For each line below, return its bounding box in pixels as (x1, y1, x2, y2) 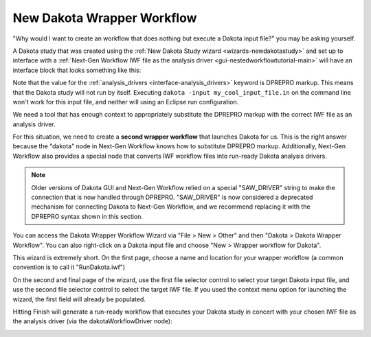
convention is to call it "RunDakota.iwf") (12, 263, 126, 271)
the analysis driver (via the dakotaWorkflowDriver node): (12, 317, 172, 325)
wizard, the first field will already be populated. (12, 295, 146, 303)
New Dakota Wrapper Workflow (12, 10, 197, 25)
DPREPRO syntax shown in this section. (31, 212, 144, 220)
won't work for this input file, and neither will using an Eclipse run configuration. (12, 97, 239, 106)
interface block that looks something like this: (12, 66, 142, 74)
